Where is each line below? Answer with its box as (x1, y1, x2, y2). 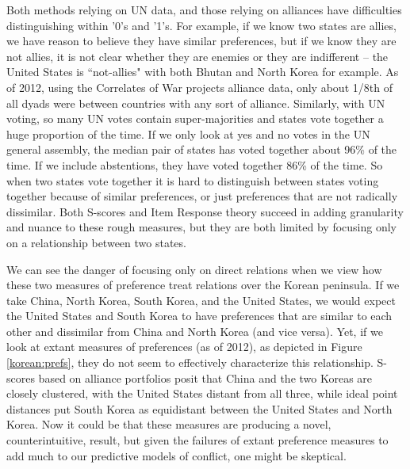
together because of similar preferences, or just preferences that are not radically (6, 188, 398, 204)
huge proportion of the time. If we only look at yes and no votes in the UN (6, 125, 370, 142)
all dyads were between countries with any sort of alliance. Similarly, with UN (6, 94, 385, 111)
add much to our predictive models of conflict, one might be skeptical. (6, 447, 347, 463)
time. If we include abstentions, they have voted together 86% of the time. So (6, 156, 383, 173)
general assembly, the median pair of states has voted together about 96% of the (6, 141, 397, 158)
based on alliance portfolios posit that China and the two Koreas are (38, 369, 373, 386)
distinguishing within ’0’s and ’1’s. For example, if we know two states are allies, (6, 17, 397, 33)
